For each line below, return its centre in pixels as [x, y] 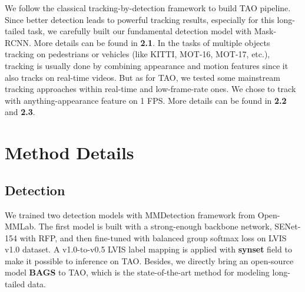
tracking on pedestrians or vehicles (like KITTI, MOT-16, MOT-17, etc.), [137, 54]
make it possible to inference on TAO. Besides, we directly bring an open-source [149, 260]
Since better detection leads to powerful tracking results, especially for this [140, 19]
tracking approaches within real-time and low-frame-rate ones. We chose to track [150, 89]
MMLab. [21, 226]
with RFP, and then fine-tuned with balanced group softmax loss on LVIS [153, 237]
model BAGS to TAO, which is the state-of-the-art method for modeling [137, 272]
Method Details [69, 152]
